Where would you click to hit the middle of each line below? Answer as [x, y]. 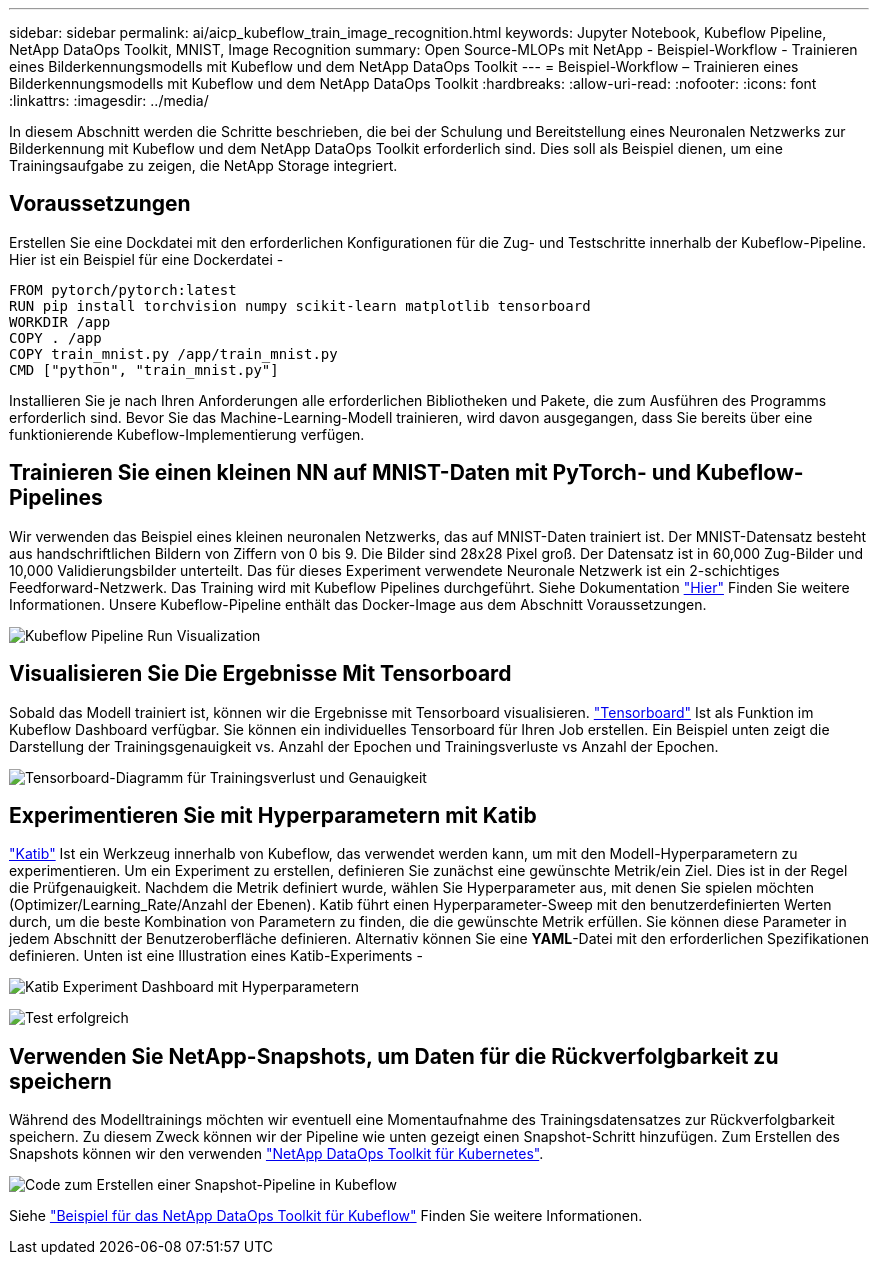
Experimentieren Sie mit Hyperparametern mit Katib [273, 815]
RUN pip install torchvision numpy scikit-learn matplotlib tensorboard [300, 305]
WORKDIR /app [60, 321]
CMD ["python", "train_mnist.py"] [144, 369]
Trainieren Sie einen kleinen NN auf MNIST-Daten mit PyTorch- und [350, 473]
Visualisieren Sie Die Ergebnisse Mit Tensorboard [260, 674]
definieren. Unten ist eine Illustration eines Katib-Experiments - [216, 956]
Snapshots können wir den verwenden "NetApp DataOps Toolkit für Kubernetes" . [276, 1154]
